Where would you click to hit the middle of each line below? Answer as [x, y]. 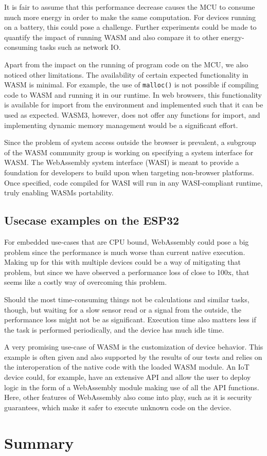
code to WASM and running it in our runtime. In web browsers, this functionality [133, 94]
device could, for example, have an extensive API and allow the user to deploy [128, 377]
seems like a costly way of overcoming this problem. [86, 282]
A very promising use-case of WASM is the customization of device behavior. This [134, 347]
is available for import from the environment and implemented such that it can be [134, 105]
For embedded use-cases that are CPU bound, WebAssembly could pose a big [127, 241]
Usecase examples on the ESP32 [92, 220]
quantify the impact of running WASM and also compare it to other [112, 37]
